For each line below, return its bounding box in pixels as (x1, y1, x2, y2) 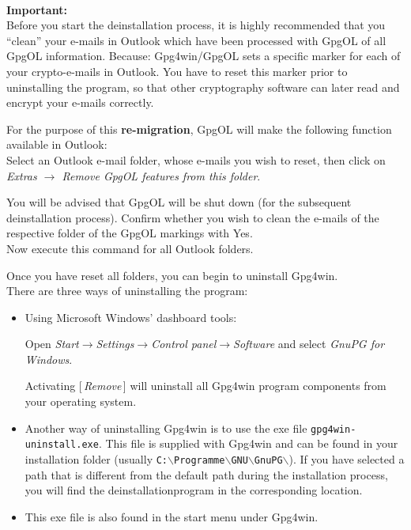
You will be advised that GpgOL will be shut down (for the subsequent (6, 194, 352, 210)
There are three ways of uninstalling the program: (6, 282, 248, 299)
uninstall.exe (25, 439, 99, 451)
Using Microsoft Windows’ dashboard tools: (25, 309, 237, 325)
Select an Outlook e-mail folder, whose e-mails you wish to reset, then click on (6, 151, 386, 168)
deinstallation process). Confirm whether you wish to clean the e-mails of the (6, 209, 379, 225)
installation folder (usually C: (25, 450, 168, 467)
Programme (173, 454, 225, 466)
